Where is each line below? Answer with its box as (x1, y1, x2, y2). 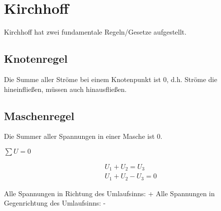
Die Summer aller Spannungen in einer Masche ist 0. (4, 131, 162, 141)
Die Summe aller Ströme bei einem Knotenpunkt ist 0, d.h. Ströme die (4, 74, 218, 84)
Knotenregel (4, 51, 68, 66)
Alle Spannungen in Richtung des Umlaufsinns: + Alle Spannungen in (4, 188, 215, 198)
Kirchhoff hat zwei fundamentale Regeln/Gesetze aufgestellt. (4, 27, 187, 37)
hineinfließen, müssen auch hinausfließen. (4, 84, 127, 94)
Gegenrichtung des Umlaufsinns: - (4, 198, 106, 208)
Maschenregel (4, 108, 75, 123)
